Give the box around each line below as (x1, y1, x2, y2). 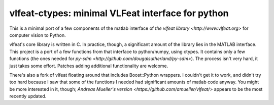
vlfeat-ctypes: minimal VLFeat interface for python (9, 8, 229, 19)
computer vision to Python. (9, 32, 66, 38)
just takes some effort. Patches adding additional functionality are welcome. (9, 63, 168, 69)
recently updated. (9, 93, 47, 99)
